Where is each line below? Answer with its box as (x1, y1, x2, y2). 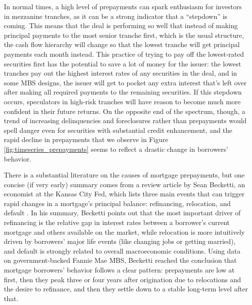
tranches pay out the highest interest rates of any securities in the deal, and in (4, 68, 237, 78)
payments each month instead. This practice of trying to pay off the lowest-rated (4, 48, 244, 59)
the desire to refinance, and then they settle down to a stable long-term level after (4, 284, 248, 294)
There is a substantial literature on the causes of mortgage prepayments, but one (4, 170, 245, 180)
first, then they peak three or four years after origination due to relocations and (4, 274, 241, 284)
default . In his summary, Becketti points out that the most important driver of (4, 208, 241, 218)
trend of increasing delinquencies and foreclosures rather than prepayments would (4, 115, 247, 126)
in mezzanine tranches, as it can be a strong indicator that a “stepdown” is (4, 11, 228, 21)
